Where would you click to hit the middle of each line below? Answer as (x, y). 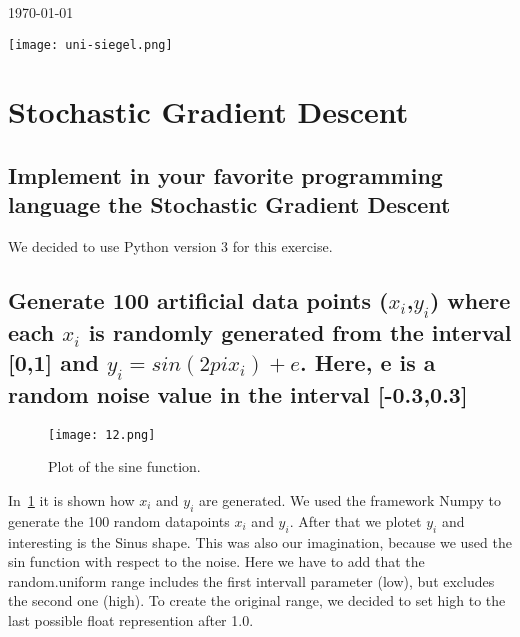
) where (470, 300)
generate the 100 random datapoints (119, 520)
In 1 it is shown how (71, 500)
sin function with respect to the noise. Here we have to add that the (216, 561)
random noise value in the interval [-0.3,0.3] (238, 393)
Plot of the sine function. (124, 466)
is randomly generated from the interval (300, 332)
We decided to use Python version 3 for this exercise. (170, 246)
